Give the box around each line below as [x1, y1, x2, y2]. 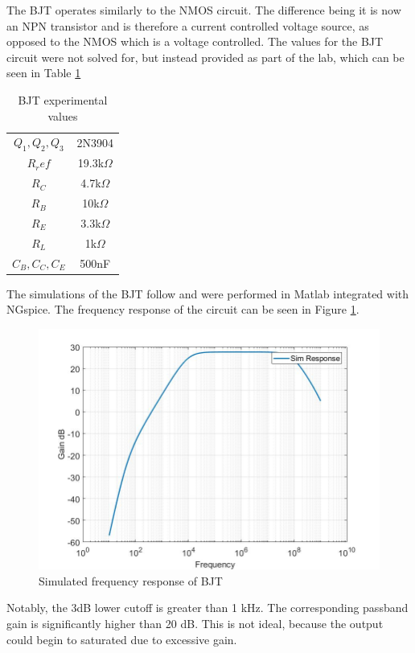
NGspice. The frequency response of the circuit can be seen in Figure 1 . [6, 301, 360, 318]
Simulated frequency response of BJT [39, 572, 223, 589]
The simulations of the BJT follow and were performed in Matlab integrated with [6, 285, 409, 302]
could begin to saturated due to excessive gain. [6, 630, 237, 647]
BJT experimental [18, 91, 108, 108]
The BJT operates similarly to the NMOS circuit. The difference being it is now [6, 2, 401, 18]
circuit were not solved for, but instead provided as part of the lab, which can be [6, 48, 405, 65]
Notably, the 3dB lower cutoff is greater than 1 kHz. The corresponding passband [6, 599, 409, 616]
